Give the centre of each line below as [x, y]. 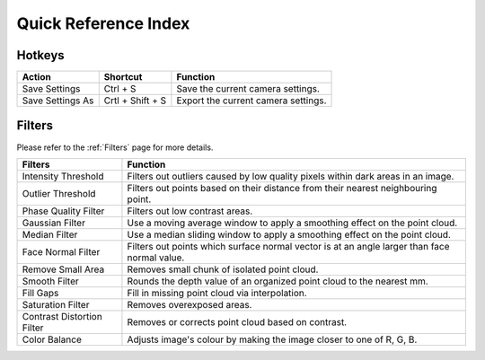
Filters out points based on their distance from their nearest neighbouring [282, 188]
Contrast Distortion [62, 316]
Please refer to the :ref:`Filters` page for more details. [115, 147]
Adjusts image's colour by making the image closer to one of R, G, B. [272, 339]
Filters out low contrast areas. [190, 211]
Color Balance [52, 339]
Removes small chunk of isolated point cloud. [223, 269]
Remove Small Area [63, 269]
